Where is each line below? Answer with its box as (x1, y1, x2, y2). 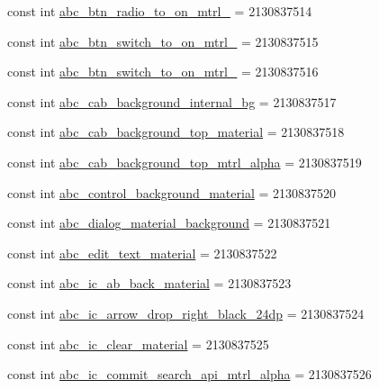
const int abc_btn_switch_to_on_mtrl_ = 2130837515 (7, 32, 319, 50)
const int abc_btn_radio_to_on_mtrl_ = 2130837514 (7, 2, 312, 20)
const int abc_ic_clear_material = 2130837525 (7, 334, 269, 353)
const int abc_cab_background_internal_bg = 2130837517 (7, 92, 337, 111)
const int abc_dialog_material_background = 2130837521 (7, 213, 331, 232)
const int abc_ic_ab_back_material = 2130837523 (7, 274, 292, 293)
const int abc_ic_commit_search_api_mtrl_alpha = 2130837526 (7, 365, 372, 384)
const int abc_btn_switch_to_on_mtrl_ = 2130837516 (7, 62, 319, 81)
